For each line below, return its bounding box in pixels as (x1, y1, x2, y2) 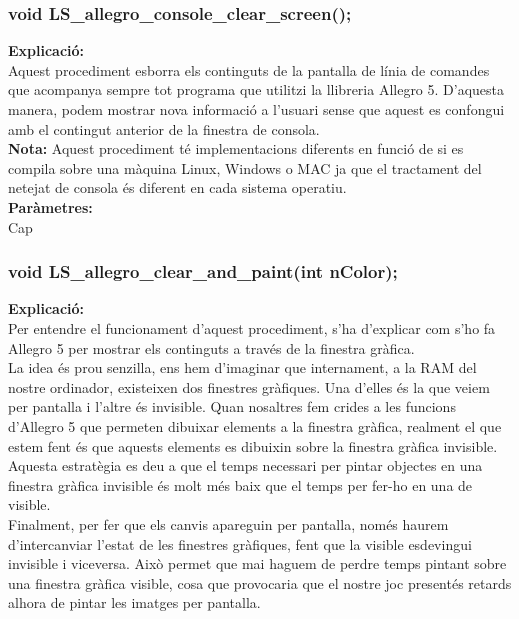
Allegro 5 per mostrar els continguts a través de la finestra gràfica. (8, 337, 415, 358)
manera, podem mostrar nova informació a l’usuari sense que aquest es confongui (8, 99, 505, 119)
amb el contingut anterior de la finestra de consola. (8, 118, 320, 139)
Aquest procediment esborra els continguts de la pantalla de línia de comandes (8, 59, 490, 80)
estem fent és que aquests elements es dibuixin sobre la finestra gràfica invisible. (8, 435, 498, 456)
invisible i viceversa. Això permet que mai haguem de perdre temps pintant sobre (8, 553, 507, 574)
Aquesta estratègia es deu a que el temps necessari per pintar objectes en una (8, 455, 483, 476)
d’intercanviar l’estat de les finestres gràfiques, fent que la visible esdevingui (8, 533, 472, 554)
